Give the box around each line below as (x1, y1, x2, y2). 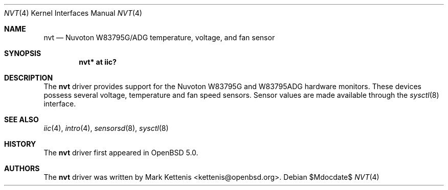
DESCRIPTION (4, 73, 53, 82)
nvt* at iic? (79, 58, 117, 66)
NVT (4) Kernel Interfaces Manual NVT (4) (4, 9, 142, 17)
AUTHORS (4, 164, 40, 173)
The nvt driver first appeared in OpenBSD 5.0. (43, 148, 198, 157)
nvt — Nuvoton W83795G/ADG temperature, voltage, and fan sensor (43, 33, 275, 42)
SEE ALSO (4, 115, 39, 124)
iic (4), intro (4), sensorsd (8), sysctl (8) (43, 124, 169, 132)
